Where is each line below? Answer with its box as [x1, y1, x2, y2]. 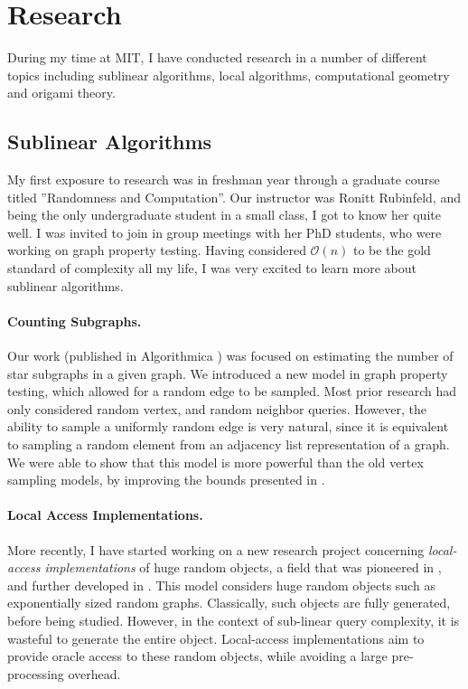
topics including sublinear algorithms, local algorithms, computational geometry [7, 65, 450, 84]
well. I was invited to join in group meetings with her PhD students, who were [7, 222, 442, 241]
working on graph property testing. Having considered [7, 241, 306, 260]
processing [7, 664, 64, 683]
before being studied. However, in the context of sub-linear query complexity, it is [7, 610, 460, 629]
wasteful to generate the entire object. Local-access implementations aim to [7, 628, 425, 647]
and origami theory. [7, 83, 116, 102]
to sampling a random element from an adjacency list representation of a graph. [7, 435, 450, 454]
